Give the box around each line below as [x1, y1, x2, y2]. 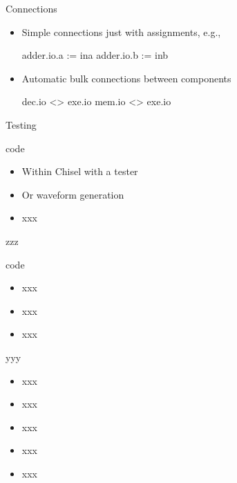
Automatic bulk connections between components [21, 71, 231, 85]
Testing [6, 117, 37, 131]
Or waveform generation [21, 187, 124, 201]
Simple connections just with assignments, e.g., [21, 24, 221, 39]
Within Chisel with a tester [21, 164, 138, 179]
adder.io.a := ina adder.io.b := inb [21, 48, 169, 62]
